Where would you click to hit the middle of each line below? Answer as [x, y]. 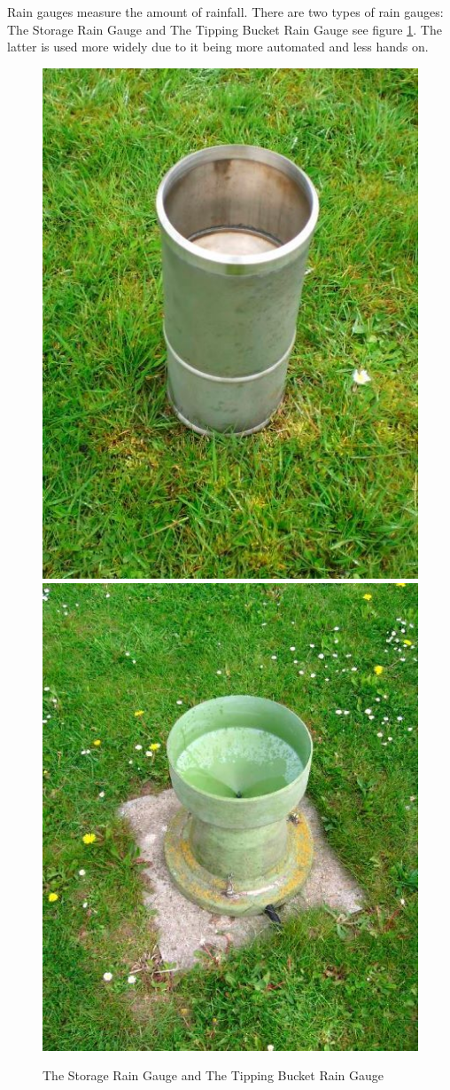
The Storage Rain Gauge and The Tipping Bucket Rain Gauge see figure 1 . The [225, 29]
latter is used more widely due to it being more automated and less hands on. [218, 47]
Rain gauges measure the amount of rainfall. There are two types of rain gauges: [225, 12]
